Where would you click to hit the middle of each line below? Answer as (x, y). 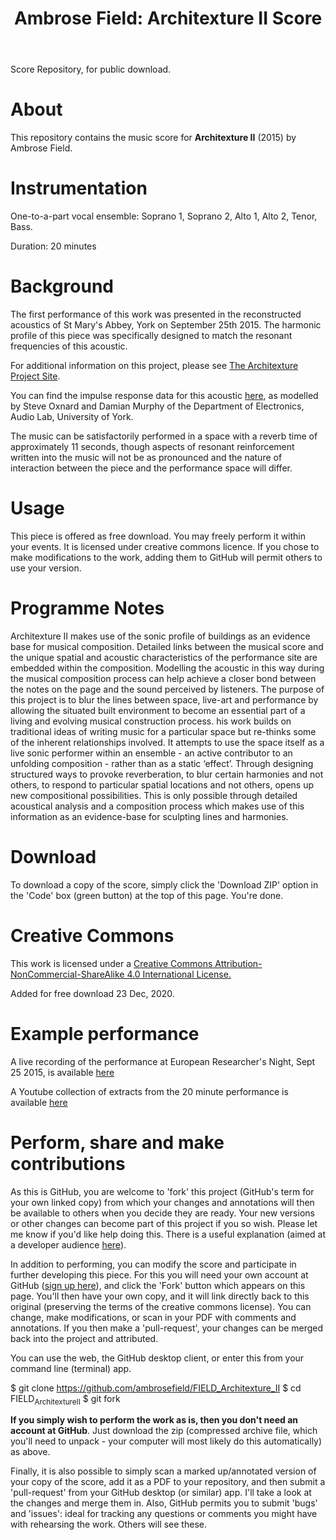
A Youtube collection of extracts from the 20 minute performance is (149, 1091)
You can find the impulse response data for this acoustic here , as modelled (164, 395)
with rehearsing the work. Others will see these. (108, 1524)
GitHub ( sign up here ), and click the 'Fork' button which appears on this (158, 1285)
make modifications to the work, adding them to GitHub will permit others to (166, 557)
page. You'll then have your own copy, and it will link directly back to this (160, 1296)
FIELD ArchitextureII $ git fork (65, 1399)
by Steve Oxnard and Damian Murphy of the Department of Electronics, (157, 406)
